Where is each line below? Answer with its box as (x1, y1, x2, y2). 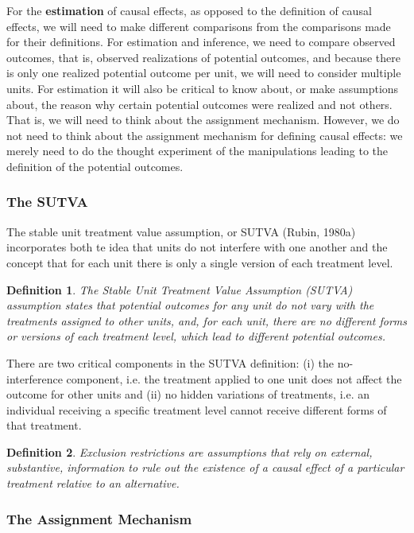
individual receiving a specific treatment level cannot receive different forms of (6, 401, 387, 418)
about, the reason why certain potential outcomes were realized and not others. (6, 95, 393, 112)
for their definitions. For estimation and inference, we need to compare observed (6, 33, 396, 50)
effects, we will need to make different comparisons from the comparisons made (6, 18, 391, 34)
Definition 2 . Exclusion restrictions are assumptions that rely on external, (6, 443, 373, 460)
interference (6, 370, 63, 387)
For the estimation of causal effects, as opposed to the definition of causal (6, 2, 372, 18)
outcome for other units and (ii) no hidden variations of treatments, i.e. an (6, 386, 370, 403)
